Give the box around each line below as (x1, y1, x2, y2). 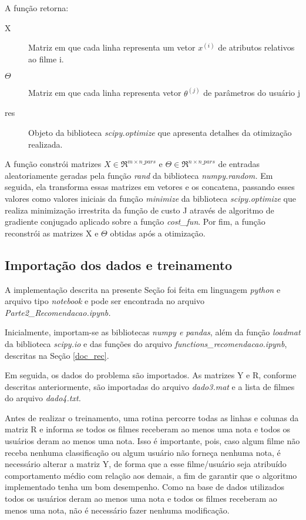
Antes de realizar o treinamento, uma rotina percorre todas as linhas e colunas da (5, 411, 299, 424)
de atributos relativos (218, 41, 295, 54)
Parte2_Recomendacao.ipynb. (5, 306, 111, 318)
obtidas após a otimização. (110, 226, 206, 239)
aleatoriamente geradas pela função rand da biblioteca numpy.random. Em (5, 169, 273, 181)
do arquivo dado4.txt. (5, 392, 81, 404)
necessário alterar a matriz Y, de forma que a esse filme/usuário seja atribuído (5, 458, 287, 470)
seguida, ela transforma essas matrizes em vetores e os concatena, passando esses (5, 181, 295, 193)
